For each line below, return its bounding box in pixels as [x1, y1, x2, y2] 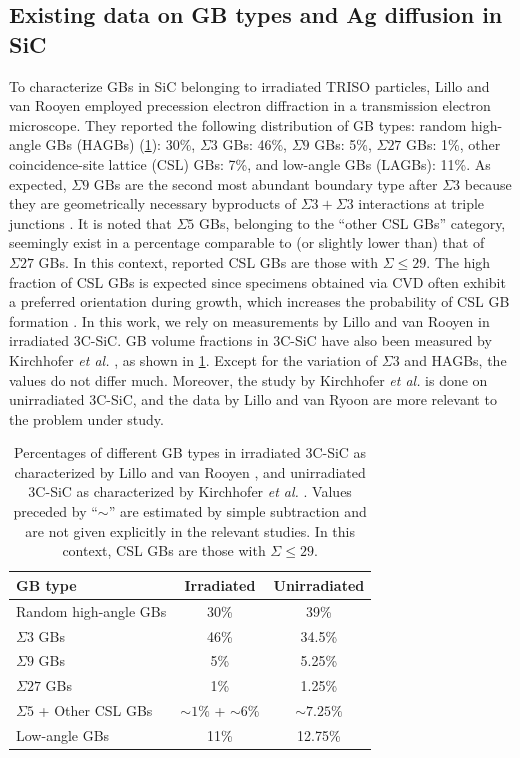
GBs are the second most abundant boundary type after [93, 173, 438, 194]
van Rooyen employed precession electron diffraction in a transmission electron [9, 95, 491, 116]
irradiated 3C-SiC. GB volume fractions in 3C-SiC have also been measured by [9, 330, 492, 351]
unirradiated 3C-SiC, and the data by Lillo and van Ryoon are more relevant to [9, 389, 497, 410]
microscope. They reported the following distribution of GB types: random [9, 114, 467, 135]
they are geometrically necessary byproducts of [9, 193, 296, 214]
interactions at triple [358, 193, 485, 214]
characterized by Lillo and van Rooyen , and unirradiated [14, 461, 366, 482]
